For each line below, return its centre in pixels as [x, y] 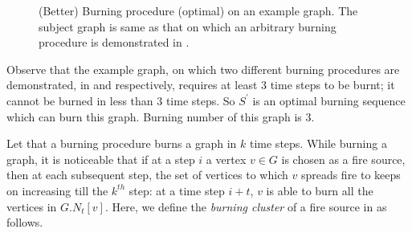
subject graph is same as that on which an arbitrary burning [188, 26]
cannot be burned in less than [80, 100]
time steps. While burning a [318, 143]
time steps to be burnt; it [332, 85]
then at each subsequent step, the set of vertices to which [147, 175]
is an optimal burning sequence [329, 100]
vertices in [32, 206]
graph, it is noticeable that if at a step [101, 159]
